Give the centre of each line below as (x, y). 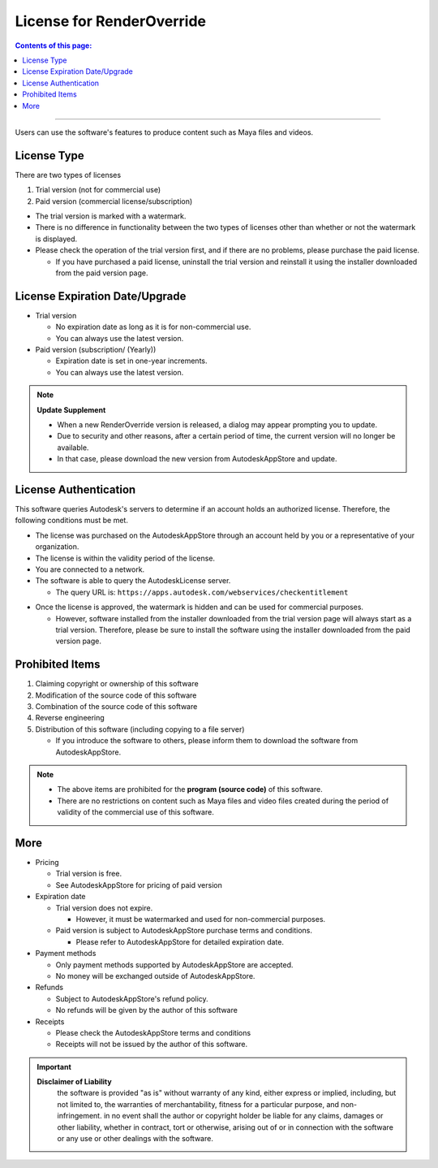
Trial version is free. (88, 874)
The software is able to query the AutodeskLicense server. (133, 581)
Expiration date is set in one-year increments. (131, 361)
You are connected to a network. (90, 569)
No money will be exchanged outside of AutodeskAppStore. (155, 975)
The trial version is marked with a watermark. (111, 216)
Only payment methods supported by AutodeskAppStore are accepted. (174, 965)
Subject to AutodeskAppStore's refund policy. (132, 998)
